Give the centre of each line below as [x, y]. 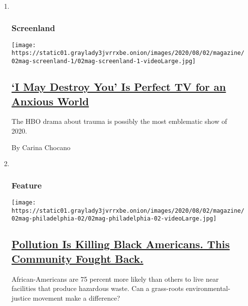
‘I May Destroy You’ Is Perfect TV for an [119, 87]
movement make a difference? [76, 297]
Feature [26, 185]
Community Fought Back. [77, 258]
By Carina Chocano [41, 147]
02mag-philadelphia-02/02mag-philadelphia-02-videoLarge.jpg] [114, 219]
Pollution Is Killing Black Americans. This [121, 244]
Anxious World [50, 101]
